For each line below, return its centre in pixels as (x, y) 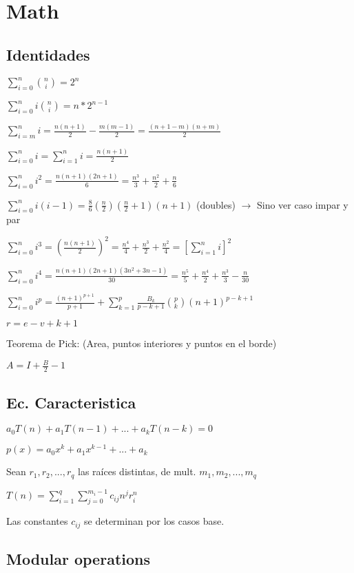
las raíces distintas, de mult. (137, 471)
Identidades (48, 54)
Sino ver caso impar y (302, 204)
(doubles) (216, 204)
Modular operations (78, 559)
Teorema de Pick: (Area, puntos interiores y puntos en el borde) (142, 343)
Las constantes (37, 521)
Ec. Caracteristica (71, 402)
